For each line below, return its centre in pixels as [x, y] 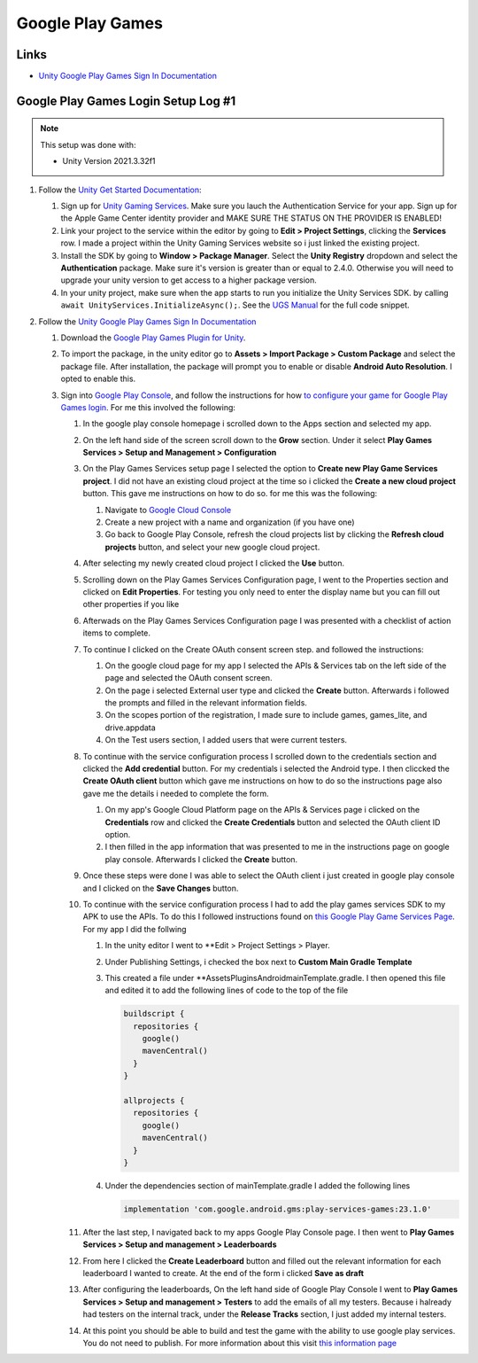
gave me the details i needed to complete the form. [176, 793]
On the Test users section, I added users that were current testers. [226, 740]
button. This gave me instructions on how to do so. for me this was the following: [230, 494]
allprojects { [154, 1101]
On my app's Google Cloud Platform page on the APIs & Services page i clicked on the [262, 810]
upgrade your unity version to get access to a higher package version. [189, 280]
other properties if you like [131, 604]
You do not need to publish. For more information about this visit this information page [240, 1344]
